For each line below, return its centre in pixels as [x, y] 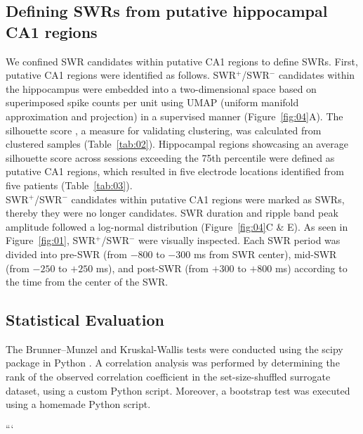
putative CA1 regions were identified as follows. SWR [121, 75]
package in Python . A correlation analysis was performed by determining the [173, 363]
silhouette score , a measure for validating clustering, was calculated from [164, 130]
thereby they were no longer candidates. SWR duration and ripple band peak [172, 213]
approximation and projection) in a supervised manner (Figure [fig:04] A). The [174, 116]
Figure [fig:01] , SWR [51, 240]
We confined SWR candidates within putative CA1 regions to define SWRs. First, [182, 61]
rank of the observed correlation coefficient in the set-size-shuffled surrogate [168, 377]
